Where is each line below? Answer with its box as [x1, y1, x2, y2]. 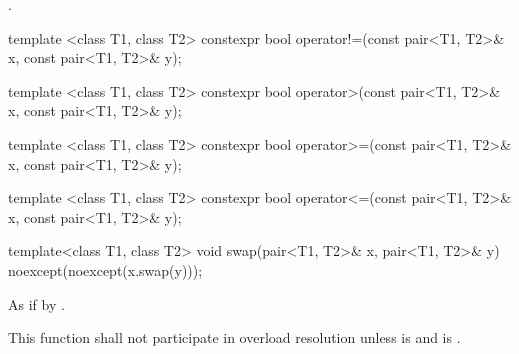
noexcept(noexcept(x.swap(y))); [8, 259, 203, 280]
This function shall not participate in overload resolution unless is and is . [8, 327, 461, 348]
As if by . [8, 293, 65, 314]
